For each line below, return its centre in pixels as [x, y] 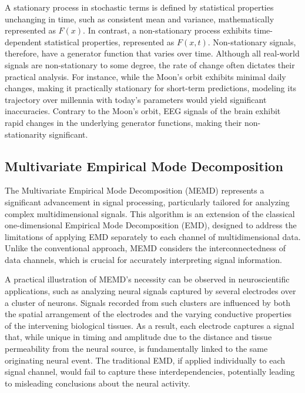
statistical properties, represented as [109, 41]
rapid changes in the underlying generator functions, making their [123, 122]
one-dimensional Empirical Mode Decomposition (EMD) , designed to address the [151, 225]
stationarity [26, 134]
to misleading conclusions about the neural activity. [98, 383]
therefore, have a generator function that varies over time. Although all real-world [152, 53]
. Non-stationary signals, [252, 41]
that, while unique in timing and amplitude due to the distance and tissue [138, 337]
